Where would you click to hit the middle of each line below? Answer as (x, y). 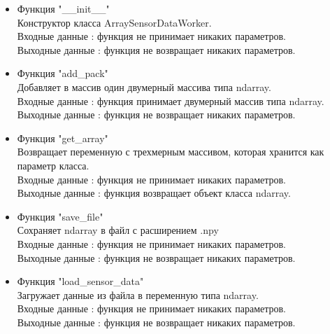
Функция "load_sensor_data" (80, 281)
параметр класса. (53, 165)
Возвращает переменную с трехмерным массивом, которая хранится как (171, 152)
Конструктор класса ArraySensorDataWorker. (114, 22)
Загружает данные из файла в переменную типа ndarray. (138, 294)
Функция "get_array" (63, 138)
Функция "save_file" (60, 216)
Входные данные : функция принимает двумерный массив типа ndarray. (171, 100)
